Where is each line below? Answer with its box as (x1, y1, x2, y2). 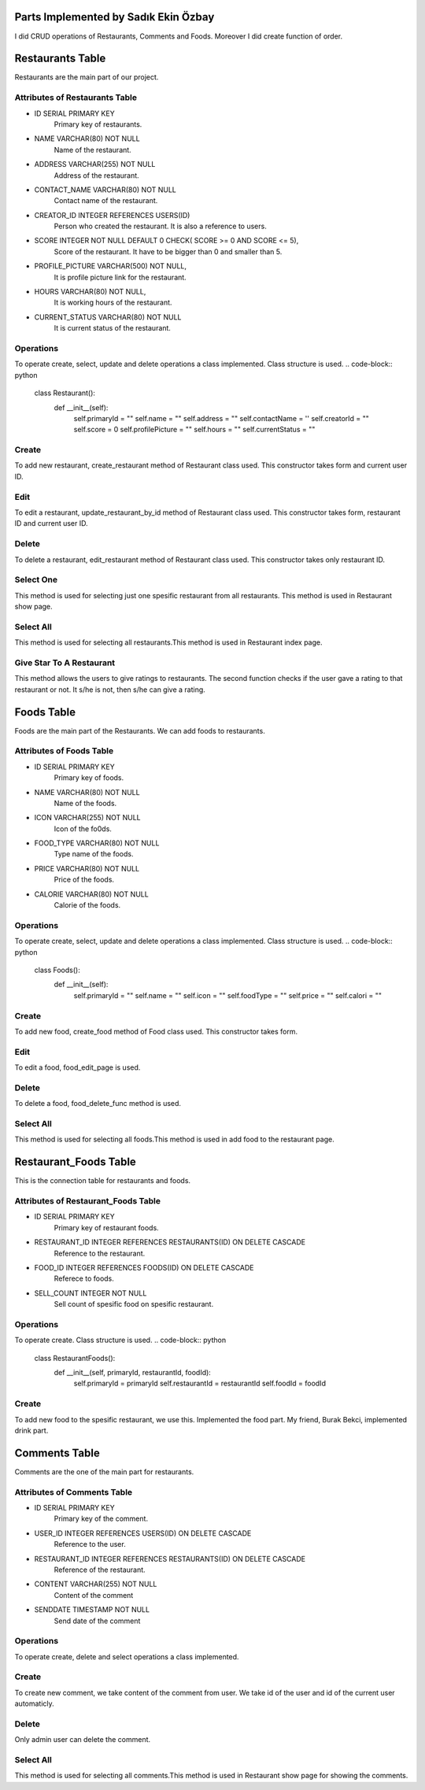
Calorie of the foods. (54, 901, 121, 910)
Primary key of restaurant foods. (54, 1222, 159, 1232)
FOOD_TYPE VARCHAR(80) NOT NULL (34, 838, 160, 848)
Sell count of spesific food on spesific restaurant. (54, 1300, 214, 1309)
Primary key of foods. (54, 773, 124, 782)
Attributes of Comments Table (14, 1486, 133, 1497)
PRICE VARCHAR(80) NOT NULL (34, 864, 140, 873)
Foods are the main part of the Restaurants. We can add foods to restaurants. (14, 726, 265, 735)
